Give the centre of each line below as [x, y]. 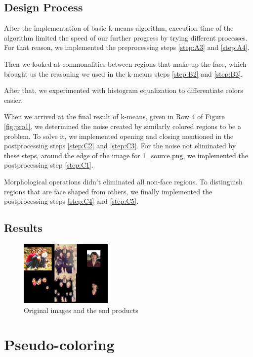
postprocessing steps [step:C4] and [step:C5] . [71, 201]
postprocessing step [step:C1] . [49, 165]
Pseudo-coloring [59, 344]
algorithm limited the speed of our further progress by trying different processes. [126, 37]
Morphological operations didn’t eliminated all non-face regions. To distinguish [123, 181]
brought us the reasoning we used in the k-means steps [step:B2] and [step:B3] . [123, 73]
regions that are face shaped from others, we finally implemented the [108, 191]
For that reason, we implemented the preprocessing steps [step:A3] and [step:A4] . [127, 47]
